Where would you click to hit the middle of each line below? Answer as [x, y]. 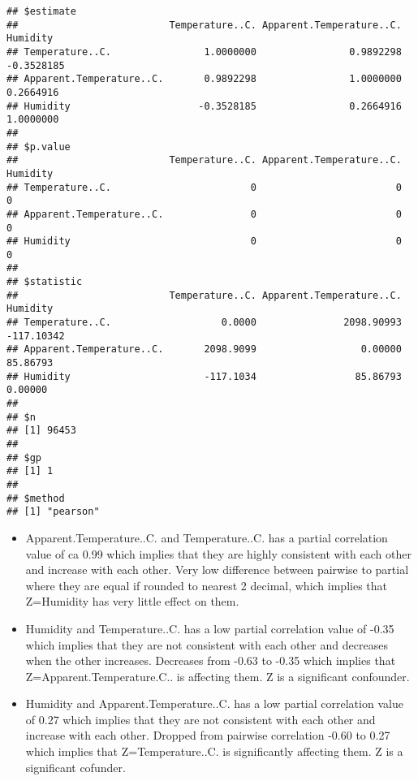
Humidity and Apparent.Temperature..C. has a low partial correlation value [214, 703]
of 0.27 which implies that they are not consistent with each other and [200, 719]
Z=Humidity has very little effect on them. [132, 601]
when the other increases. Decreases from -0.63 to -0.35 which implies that [211, 660]
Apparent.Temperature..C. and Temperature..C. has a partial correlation [207, 537]
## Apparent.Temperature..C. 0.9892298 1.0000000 [204, 79]
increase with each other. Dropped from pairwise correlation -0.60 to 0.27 [208, 735]
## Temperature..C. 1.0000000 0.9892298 [204, 52]
